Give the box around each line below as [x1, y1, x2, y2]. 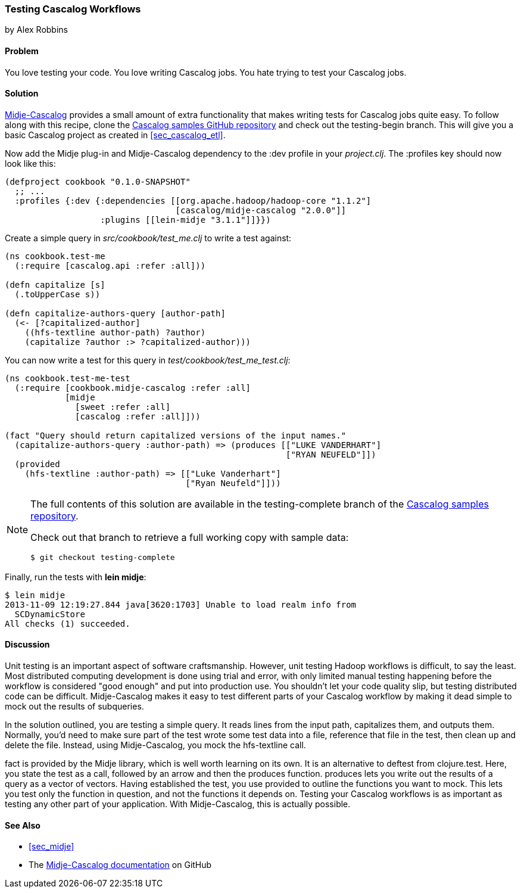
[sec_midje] [29, 841, 74, 852]
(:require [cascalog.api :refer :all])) [14, 260, 206, 270]
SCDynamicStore [14, 609, 85, 619]
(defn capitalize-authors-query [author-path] [5, 308, 226, 318]
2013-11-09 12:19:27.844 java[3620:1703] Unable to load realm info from [5, 599, 357, 609]
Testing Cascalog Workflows [5, 3, 141, 15]
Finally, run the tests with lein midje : [5, 571, 146, 582]
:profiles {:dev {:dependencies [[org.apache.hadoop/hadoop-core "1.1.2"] [14, 195, 372, 206]
